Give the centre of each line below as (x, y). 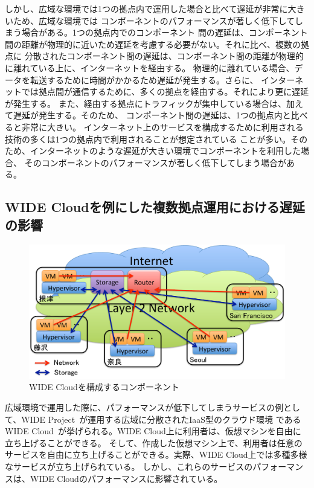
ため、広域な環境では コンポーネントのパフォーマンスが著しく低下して (154, 20)
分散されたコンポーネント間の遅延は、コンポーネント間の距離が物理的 (164, 56)
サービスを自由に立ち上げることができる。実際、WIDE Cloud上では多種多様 (156, 454)
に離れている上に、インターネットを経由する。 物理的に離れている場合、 (150, 67)
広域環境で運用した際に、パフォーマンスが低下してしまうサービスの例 (144, 407)
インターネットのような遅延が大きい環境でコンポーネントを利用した (165, 151)
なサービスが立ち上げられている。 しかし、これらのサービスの (129, 466)
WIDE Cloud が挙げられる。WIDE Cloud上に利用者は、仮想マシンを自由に (153, 431)
